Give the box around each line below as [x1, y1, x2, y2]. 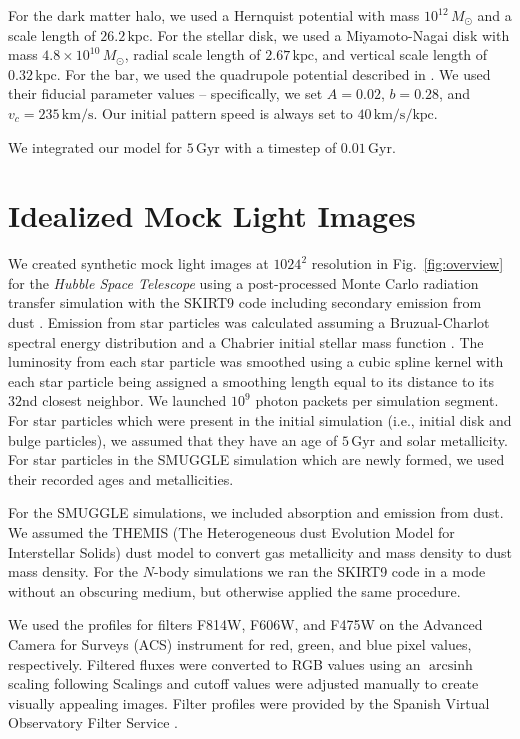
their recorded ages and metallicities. [8, 468, 234, 489]
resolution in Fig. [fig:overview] [311, 253, 504, 274]
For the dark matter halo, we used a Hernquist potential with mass [8, 5, 420, 25]
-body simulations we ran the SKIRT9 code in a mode [153, 561, 486, 582]
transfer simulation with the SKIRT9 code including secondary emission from [8, 292, 482, 313]
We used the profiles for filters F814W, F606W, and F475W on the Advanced [8, 614, 483, 635]
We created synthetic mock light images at [8, 253, 269, 274]
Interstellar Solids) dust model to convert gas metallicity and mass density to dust [8, 541, 512, 562]
